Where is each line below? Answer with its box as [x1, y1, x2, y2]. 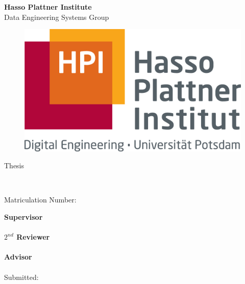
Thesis [4, 160, 24, 171]
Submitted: [4, 271, 39, 282]
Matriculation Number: [4, 194, 77, 205]
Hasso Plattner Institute [4, 2, 92, 12]
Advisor [4, 251, 32, 262]
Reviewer [16, 231, 50, 242]
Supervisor [4, 211, 43, 222]
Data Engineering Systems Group [4, 11, 109, 22]
